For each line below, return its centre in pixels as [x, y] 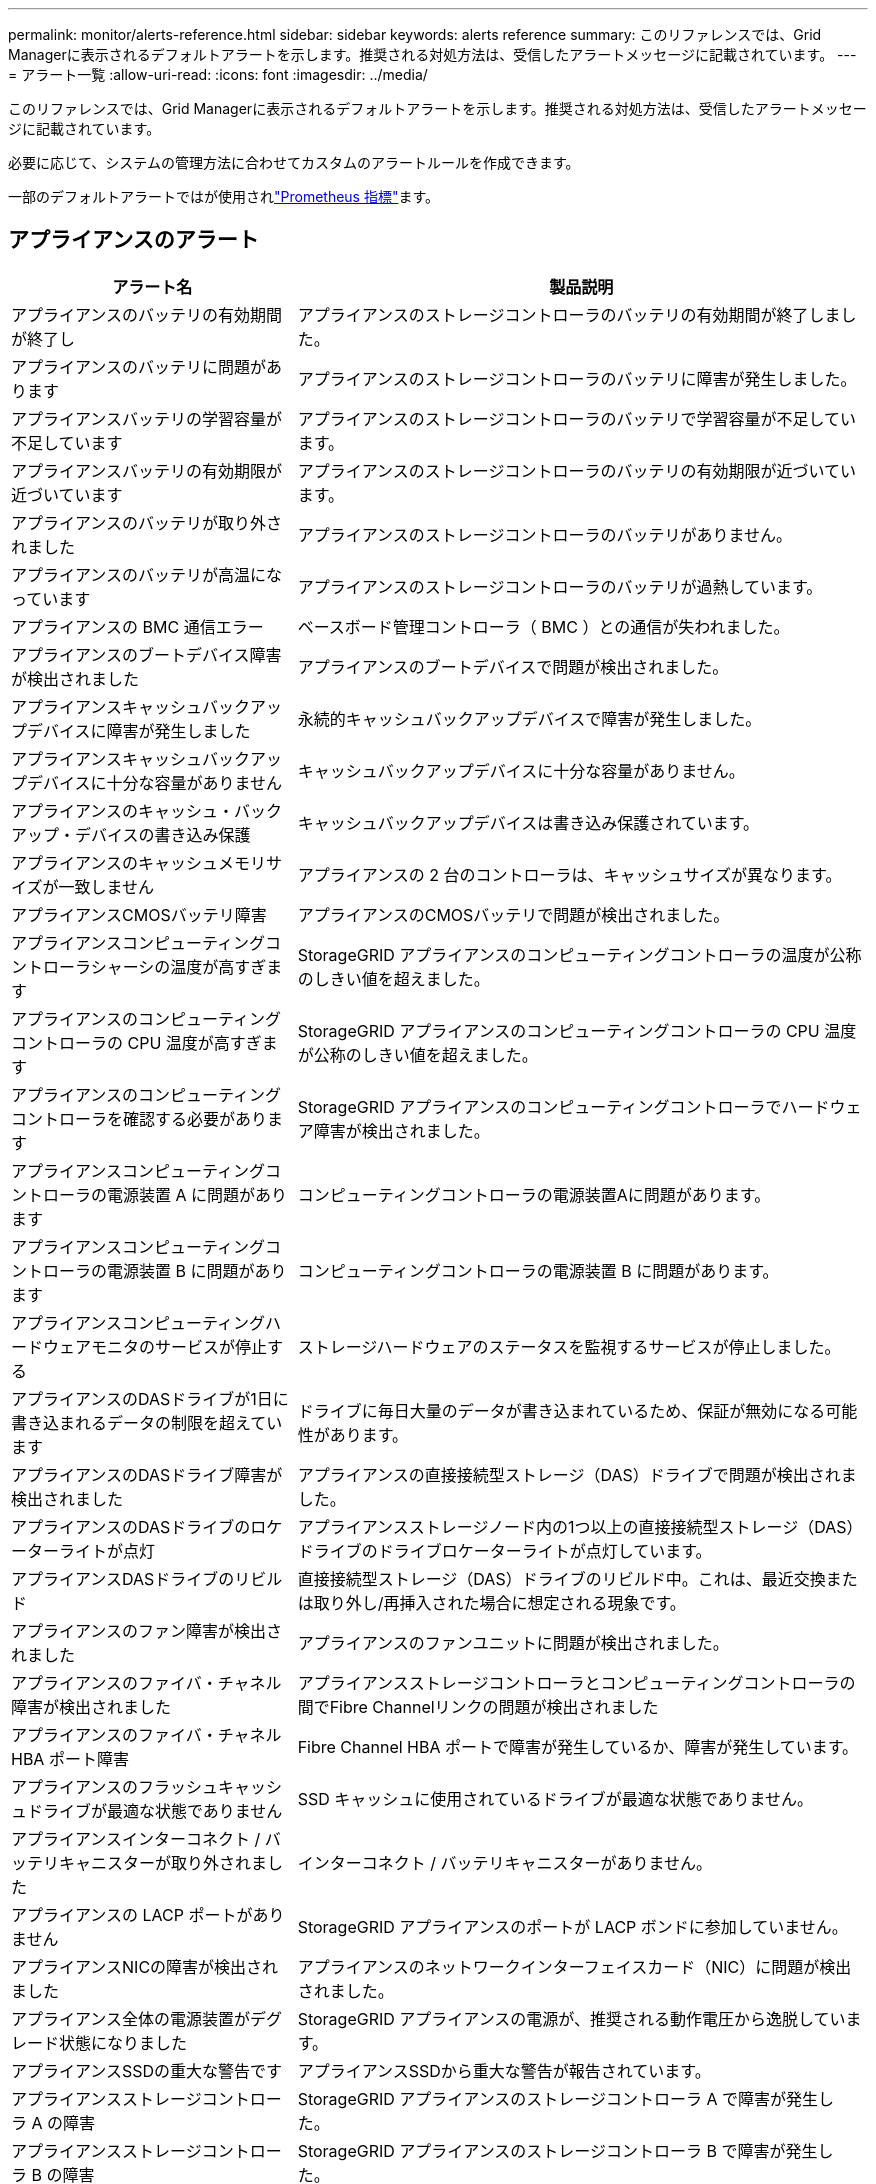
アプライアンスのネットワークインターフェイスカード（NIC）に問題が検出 [574, 1966]
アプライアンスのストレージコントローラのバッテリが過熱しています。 [560, 586]
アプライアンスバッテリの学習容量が [147, 418]
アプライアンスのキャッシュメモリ [139, 862]
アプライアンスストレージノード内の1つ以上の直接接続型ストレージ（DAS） [580, 1526]
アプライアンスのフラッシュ [115, 1786]
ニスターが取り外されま [179, 1862]
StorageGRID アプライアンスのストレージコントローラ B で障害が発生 [557, 2150]
